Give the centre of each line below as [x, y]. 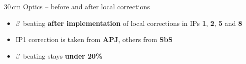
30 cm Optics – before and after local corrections [77, 6]
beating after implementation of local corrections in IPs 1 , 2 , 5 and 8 [133, 23]
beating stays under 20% [62, 55]
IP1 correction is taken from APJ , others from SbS [94, 39]
